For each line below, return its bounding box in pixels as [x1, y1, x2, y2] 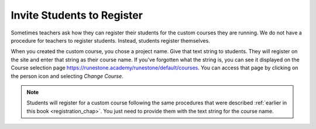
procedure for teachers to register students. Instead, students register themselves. [11, 37, 210, 44]
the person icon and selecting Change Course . [11, 72, 124, 79]
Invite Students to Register [11, 9, 143, 22]
